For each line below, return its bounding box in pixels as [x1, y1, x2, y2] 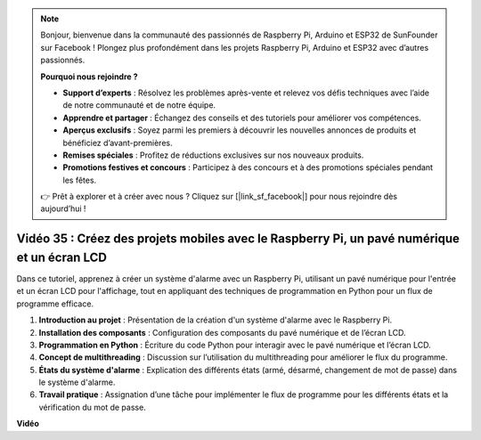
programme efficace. [16, 298, 94, 309]
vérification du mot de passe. [38, 402, 146, 412]
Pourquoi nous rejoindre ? [40, 71, 138, 82]
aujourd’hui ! [40, 203, 86, 214]
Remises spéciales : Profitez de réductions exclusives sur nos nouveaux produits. [62, 150, 364, 160]
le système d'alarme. [38, 377, 116, 387]
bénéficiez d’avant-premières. [62, 137, 173, 148]
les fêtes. [62, 175, 97, 185]
